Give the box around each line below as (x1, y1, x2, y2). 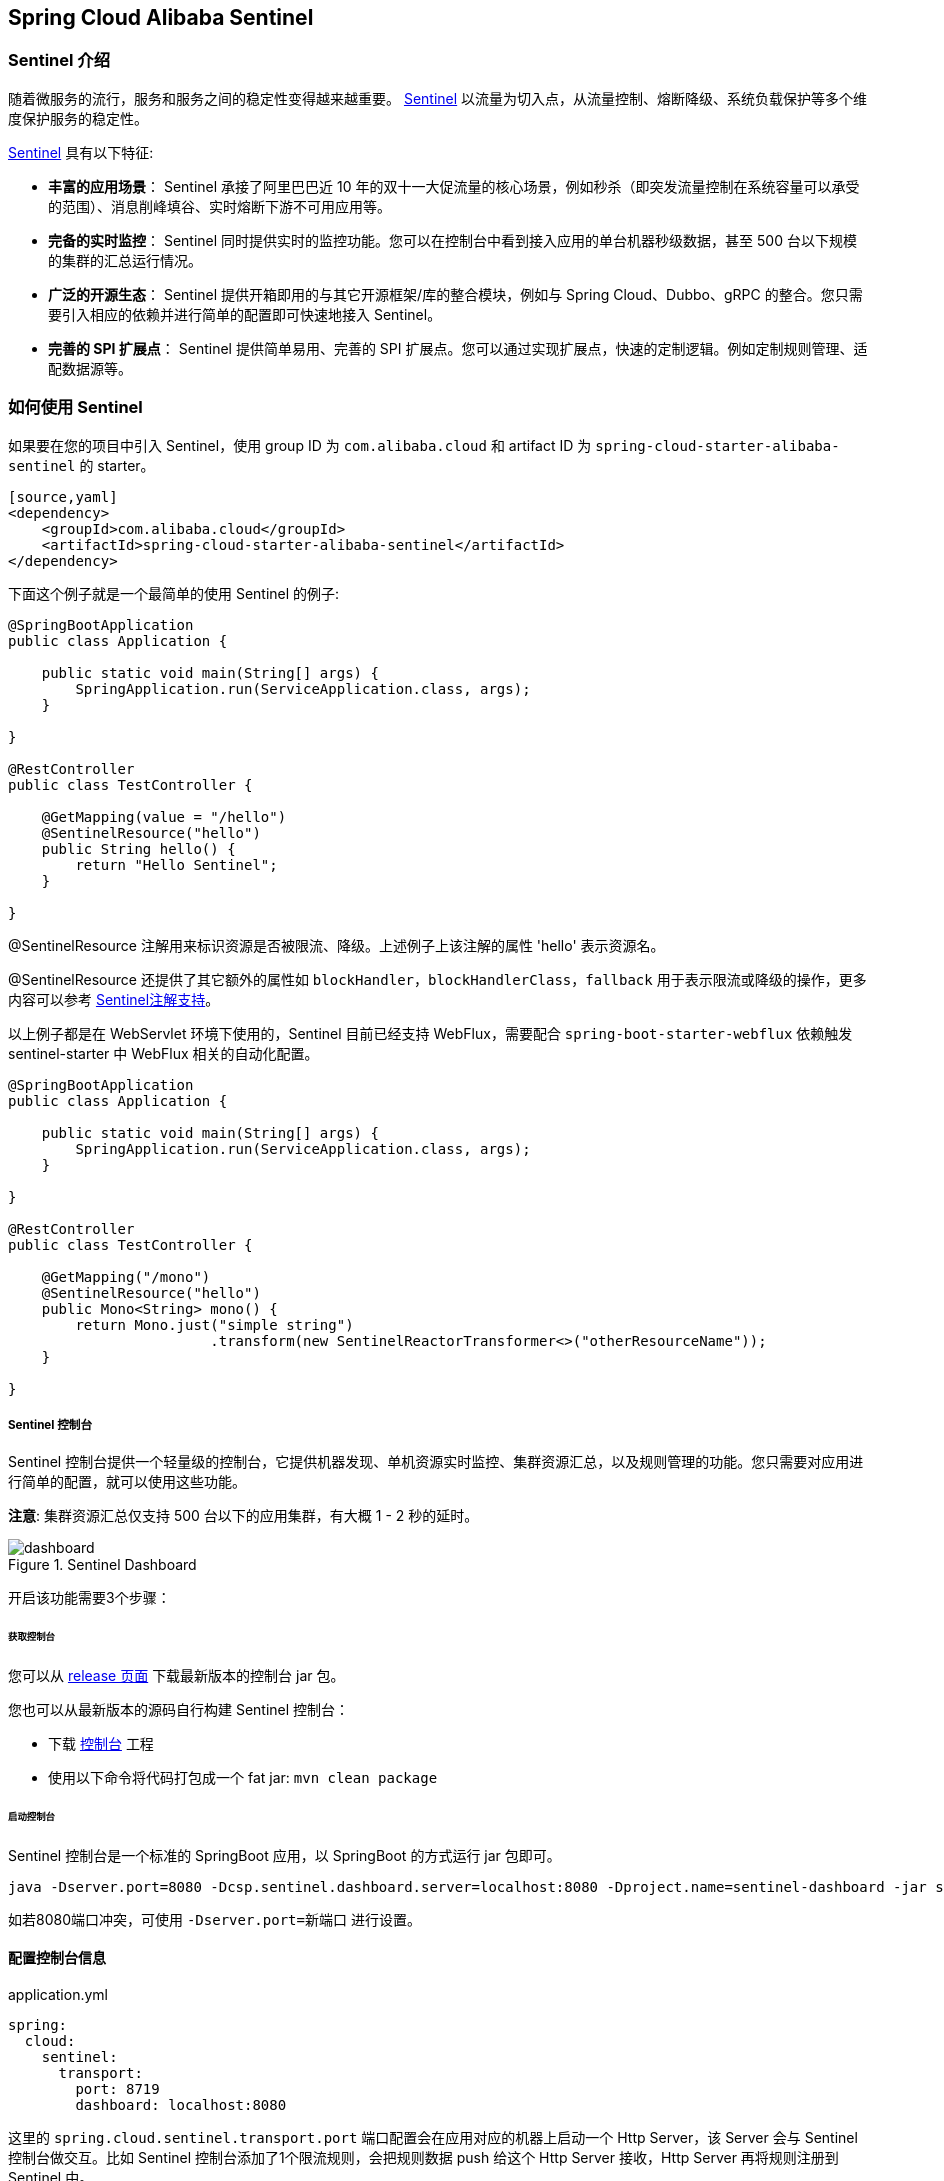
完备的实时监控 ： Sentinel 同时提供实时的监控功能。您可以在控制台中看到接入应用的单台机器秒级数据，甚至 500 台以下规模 (48, 231, 857, 249)
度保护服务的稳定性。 (8, 109, 148, 127)
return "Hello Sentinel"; (75, 856, 278, 873)
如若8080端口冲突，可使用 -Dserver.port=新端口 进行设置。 (8, 1910, 421, 1928)
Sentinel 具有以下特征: (8, 143, 154, 161)
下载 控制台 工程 (48, 1735, 154, 1753)
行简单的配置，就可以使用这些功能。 (8, 1473, 246, 1491)
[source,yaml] (8, 488, 118, 505)
